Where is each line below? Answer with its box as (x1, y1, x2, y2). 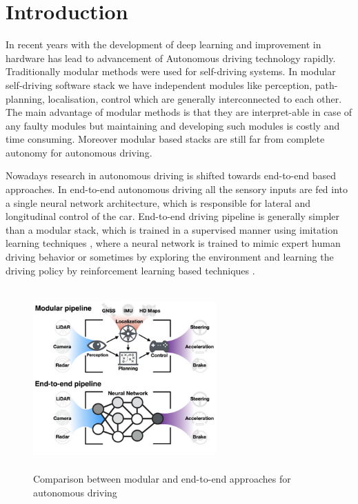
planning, (6, 91, 45, 105)
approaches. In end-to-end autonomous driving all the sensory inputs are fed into (6, 182, 348, 196)
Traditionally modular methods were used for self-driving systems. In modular (6, 64, 336, 79)
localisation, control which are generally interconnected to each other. (48, 91, 342, 105)
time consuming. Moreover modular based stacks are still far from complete (6, 132, 325, 146)
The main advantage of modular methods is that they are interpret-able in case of (6, 105, 352, 119)
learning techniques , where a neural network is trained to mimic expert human (6, 236, 341, 250)
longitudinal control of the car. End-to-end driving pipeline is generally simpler (6, 209, 340, 223)
